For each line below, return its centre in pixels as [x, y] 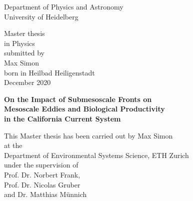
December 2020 [27, 82]
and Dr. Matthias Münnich [45, 194]
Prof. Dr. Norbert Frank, [42, 174]
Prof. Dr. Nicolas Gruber [42, 184]
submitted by [24, 53]
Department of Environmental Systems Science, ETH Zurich [96, 155]
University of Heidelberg [41, 16]
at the [13, 145]
